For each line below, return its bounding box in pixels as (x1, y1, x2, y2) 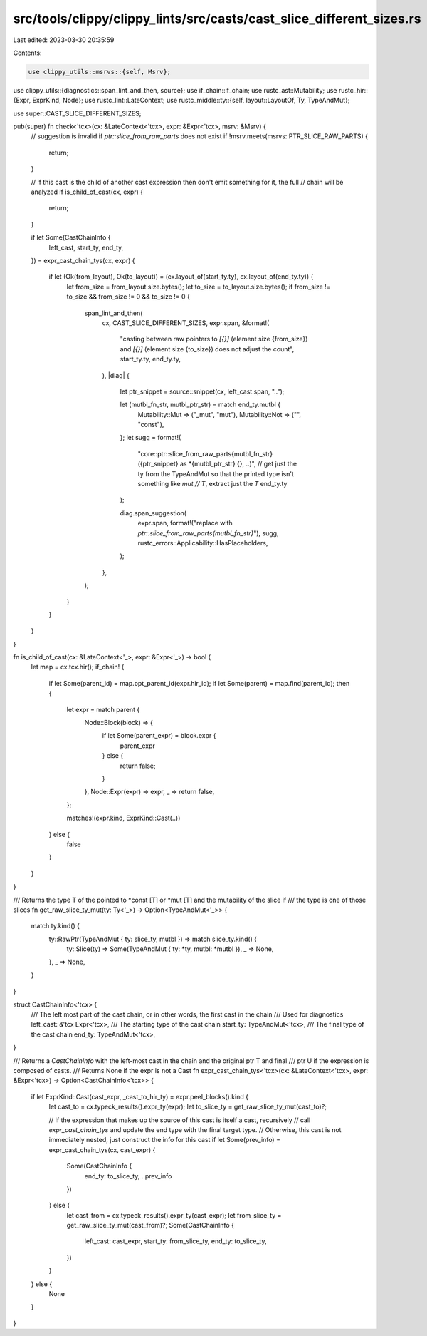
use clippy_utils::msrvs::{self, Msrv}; (28, 68, 171, 76)
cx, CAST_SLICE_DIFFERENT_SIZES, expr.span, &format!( (102, 318, 270, 327)
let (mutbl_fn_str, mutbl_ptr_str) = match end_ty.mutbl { (120, 400, 281, 409)
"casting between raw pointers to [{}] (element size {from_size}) (120, 335, 308, 344)
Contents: (13, 48, 42, 57)
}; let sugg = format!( (120, 433, 181, 442)
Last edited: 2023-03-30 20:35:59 (13, 36, 115, 44)
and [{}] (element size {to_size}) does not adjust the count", (120, 344, 295, 353)
